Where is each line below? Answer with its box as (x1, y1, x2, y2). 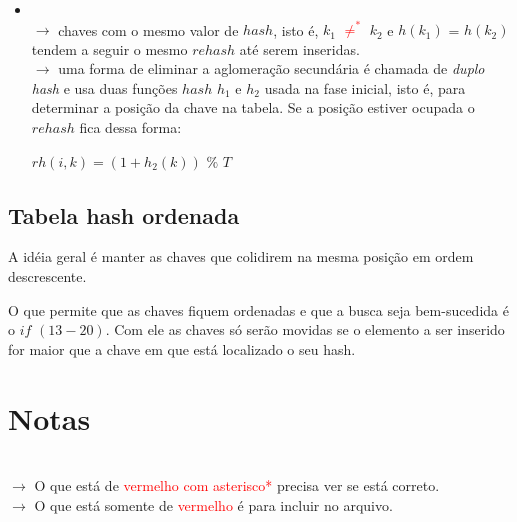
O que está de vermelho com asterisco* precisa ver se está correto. (34, 475, 440, 496)
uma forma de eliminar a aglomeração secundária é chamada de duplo (58, 58, 485, 79)
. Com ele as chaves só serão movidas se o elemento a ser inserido (105, 319, 505, 340)
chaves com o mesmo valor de (58, 19, 239, 40)
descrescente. (8, 266, 87, 287)
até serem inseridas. (239, 38, 360, 59)
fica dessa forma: (79, 117, 182, 138)
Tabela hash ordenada (8, 199, 240, 230)
